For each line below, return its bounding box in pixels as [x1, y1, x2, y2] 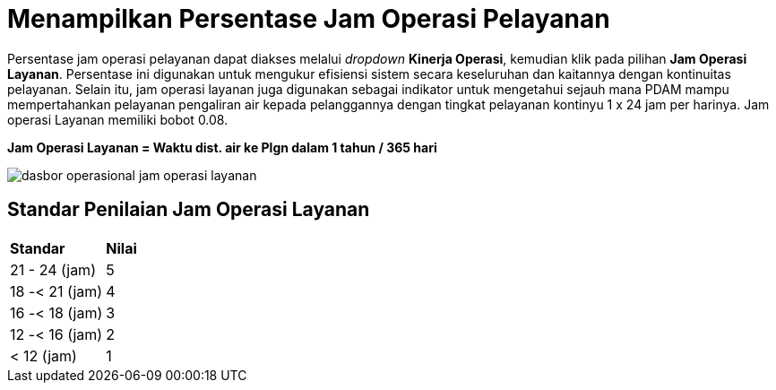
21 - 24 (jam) [10, 260, 96, 279]
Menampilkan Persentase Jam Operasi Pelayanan [7, 4, 610, 34]
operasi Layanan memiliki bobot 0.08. [7, 111, 228, 127]
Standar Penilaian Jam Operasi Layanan [7, 198, 370, 221]
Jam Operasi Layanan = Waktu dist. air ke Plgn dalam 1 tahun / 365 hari [7, 139, 437, 155]
